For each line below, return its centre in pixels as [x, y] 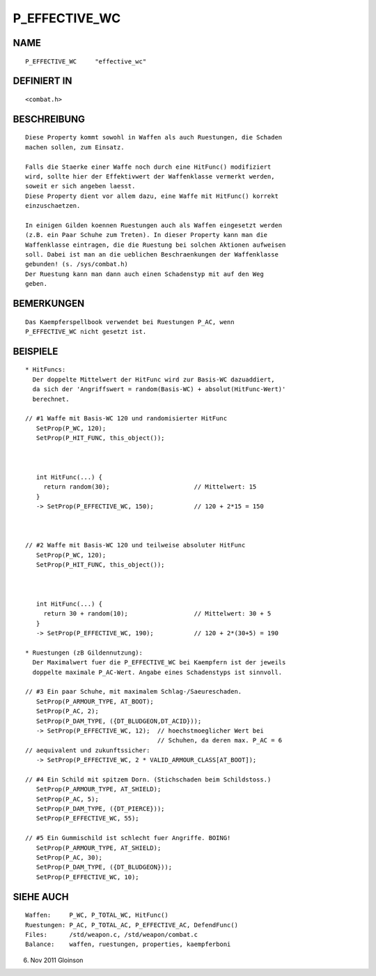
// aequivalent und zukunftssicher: [88, 750]
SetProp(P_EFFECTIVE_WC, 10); [87, 877]
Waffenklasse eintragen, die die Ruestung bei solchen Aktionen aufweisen [156, 245]
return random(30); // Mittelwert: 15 [150, 487]
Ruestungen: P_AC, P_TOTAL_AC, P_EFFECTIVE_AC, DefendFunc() [132, 925]
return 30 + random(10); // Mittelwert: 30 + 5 [157, 614]
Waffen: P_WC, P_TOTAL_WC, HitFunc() [97, 915]
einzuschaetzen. [53, 206]
